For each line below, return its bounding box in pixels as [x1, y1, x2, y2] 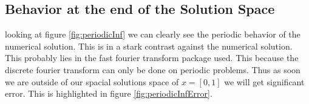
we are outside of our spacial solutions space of [5, 75, 179, 88]
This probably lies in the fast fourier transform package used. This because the [5, 51, 299, 64]
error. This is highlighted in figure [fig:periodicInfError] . [5, 87, 212, 100]
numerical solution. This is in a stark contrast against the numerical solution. [5, 39, 293, 52]
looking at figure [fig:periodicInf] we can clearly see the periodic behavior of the [5, 28, 301, 41]
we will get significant [224, 75, 305, 88]
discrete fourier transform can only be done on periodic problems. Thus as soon [5, 63, 301, 76]
